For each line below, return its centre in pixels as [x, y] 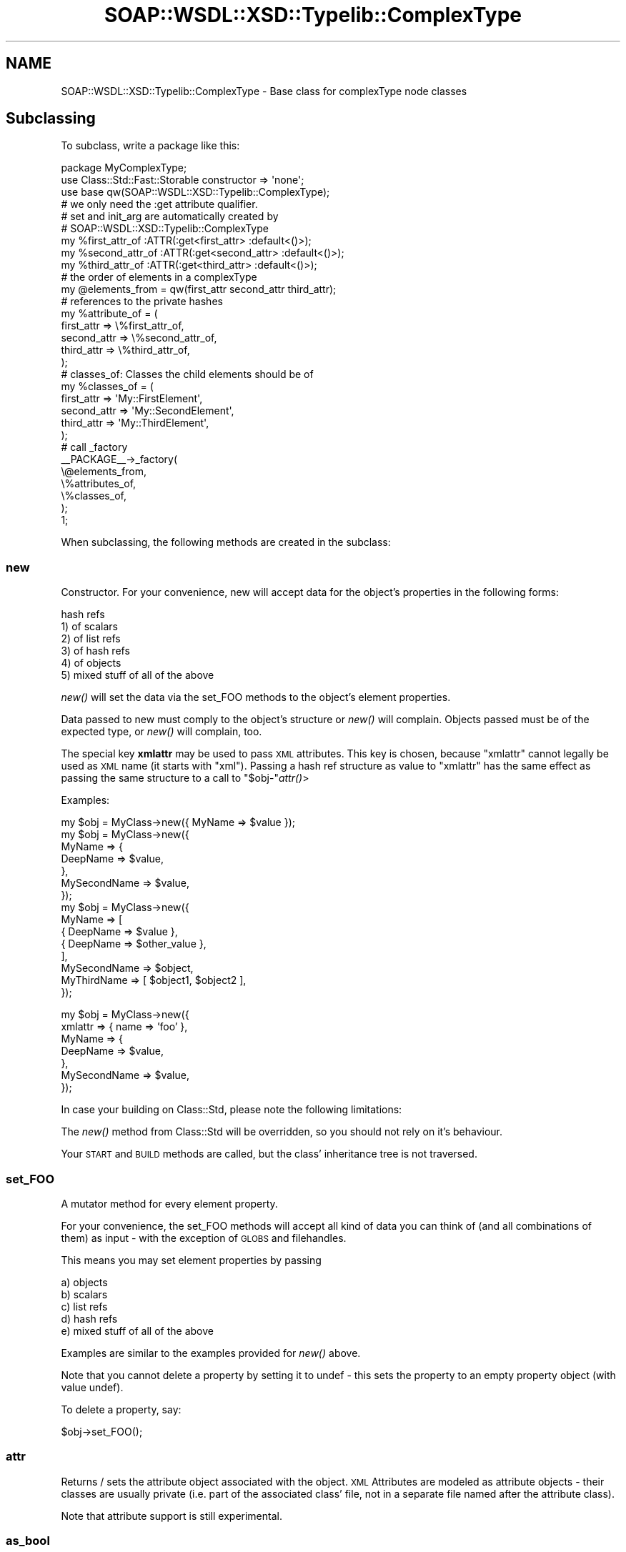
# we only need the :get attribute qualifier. [159, 204]
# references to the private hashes [142, 302]
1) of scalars [89, 627]
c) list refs [84, 1306]
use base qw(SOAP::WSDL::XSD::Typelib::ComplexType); [195, 192]
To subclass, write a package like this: [150, 146]
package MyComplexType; [124, 168]
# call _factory [94, 447]
